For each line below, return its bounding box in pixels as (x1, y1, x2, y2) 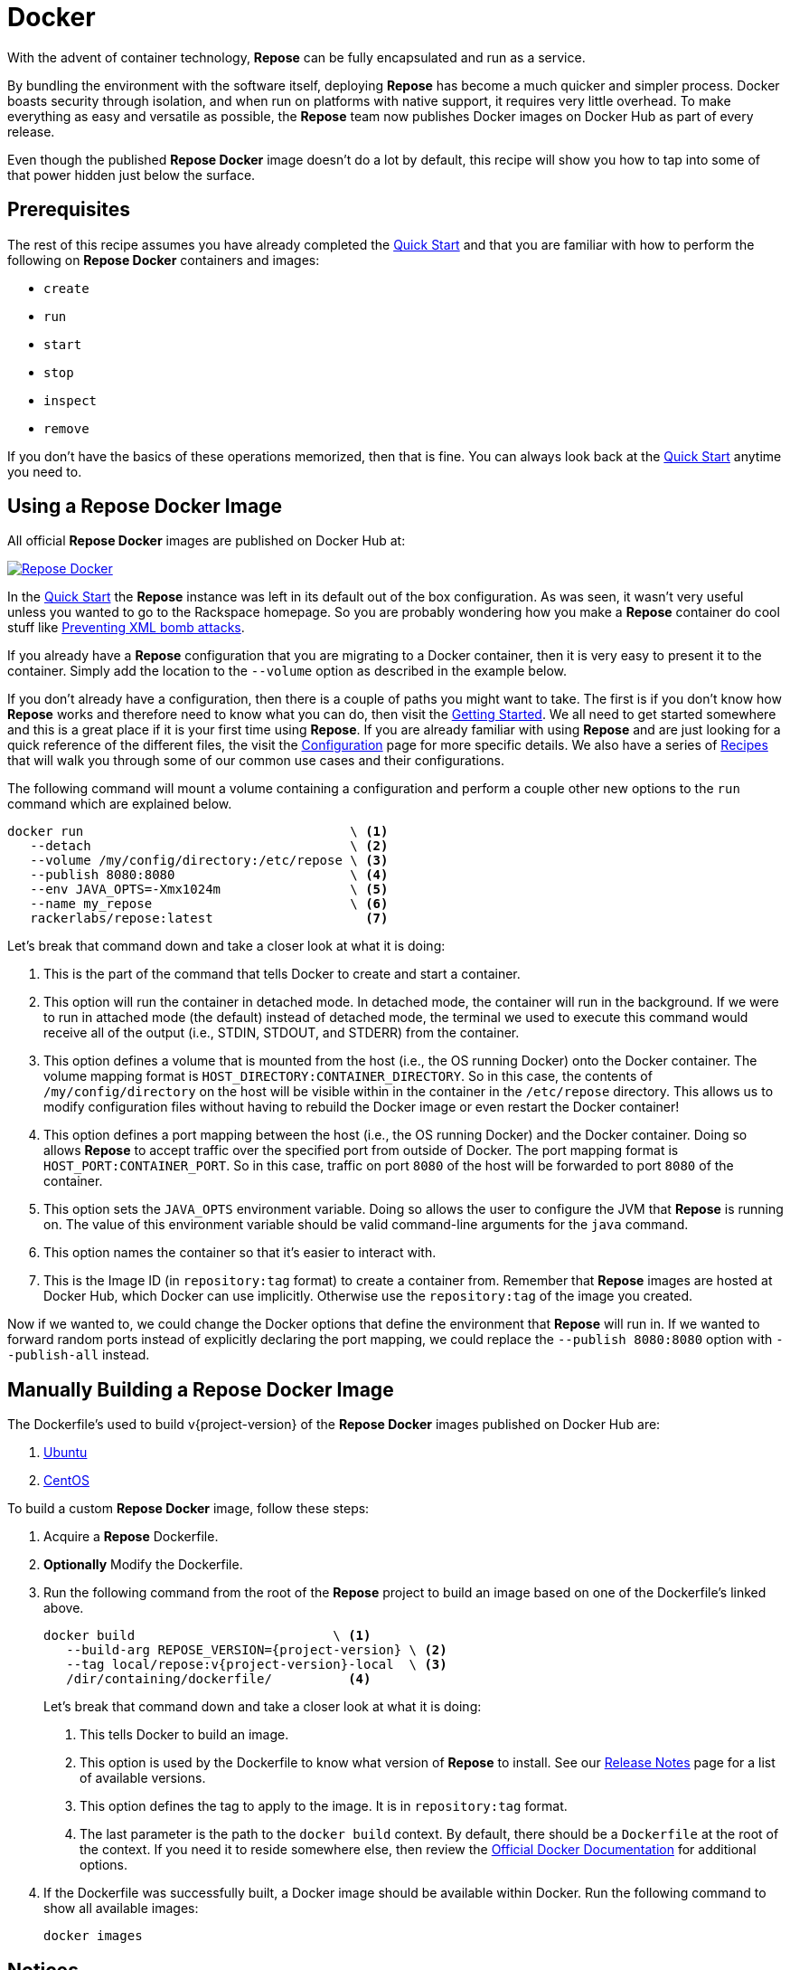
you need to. (7, 463, 82, 479)
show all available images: (43, 1900, 199, 1917)
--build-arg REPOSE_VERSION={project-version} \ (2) (66, 1643, 447, 1658)
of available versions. (80, 1770, 206, 1786)
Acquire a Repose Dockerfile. (43, 1529, 219, 1545)
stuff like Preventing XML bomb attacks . (7, 620, 245, 636)
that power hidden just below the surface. (7, 166, 256, 183)
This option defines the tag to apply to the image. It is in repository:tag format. (80, 1798, 568, 1814)
